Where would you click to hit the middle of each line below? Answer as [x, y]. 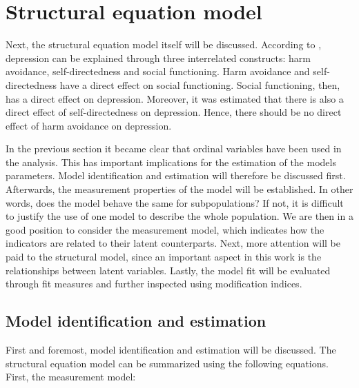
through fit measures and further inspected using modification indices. [154, 284]
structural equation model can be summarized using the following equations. [167, 363]
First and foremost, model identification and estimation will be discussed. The [171, 350]
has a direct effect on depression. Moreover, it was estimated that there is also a [175, 98]
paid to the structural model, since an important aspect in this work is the [164, 257]
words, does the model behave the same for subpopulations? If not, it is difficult [175, 202]
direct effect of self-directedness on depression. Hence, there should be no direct [174, 112]
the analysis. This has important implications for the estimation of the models [171, 162]
